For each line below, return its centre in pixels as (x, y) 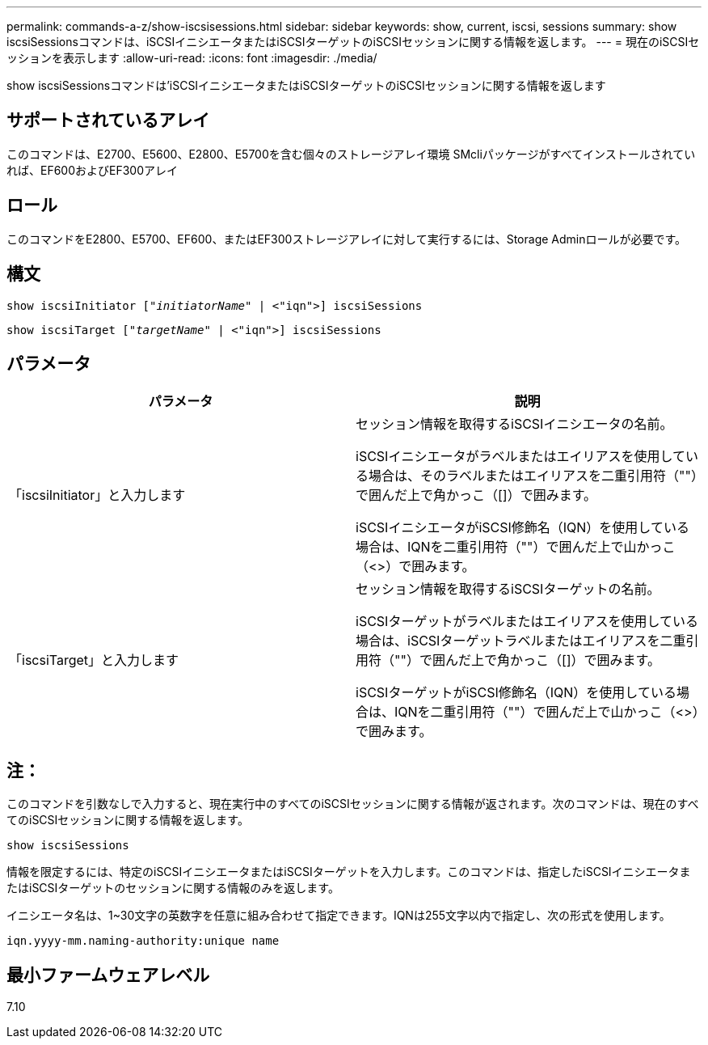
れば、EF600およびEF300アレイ (93, 170)
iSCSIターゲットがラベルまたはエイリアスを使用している (527, 622)
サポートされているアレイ (108, 121)
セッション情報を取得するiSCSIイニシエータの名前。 (514, 424)
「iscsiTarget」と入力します (94, 660)
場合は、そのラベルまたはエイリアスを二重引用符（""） (533, 476)
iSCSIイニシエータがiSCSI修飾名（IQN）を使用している (523, 528)
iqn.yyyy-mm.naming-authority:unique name (143, 941)
